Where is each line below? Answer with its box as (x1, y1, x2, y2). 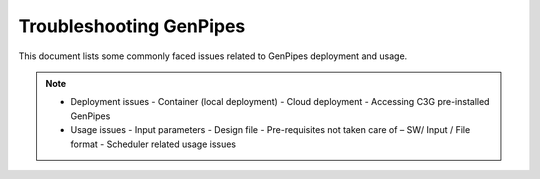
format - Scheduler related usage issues (70, 138, 237, 150)
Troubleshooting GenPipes (18, 15, 246, 37)
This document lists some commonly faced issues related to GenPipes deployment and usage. (18, 50, 408, 62)
